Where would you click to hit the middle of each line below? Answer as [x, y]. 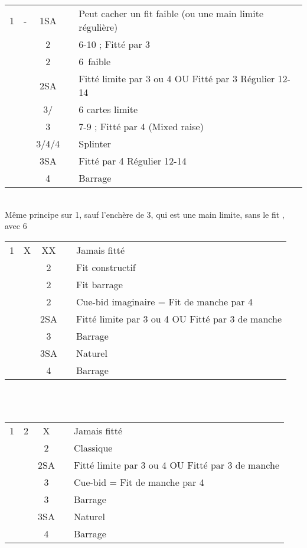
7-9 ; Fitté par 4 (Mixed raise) [141, 126]
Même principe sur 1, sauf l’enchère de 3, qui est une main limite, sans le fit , [145, 214]
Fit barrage [99, 284]
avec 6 [16, 226]
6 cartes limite [108, 109]
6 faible [95, 61]
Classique [93, 447]
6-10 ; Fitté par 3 [115, 44]
